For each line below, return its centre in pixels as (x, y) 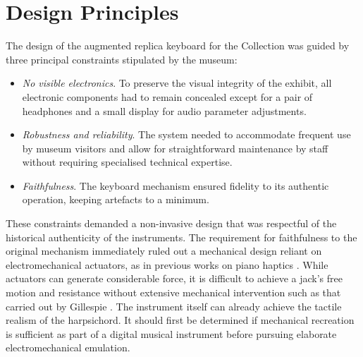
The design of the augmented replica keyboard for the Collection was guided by (178, 46)
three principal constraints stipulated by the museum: (122, 59)
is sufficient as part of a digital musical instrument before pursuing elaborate (171, 333)
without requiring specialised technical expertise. (127, 162)
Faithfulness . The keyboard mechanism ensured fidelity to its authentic (176, 185)
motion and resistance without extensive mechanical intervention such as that (173, 292)
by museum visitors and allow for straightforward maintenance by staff (175, 148)
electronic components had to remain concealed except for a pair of (167, 96)
